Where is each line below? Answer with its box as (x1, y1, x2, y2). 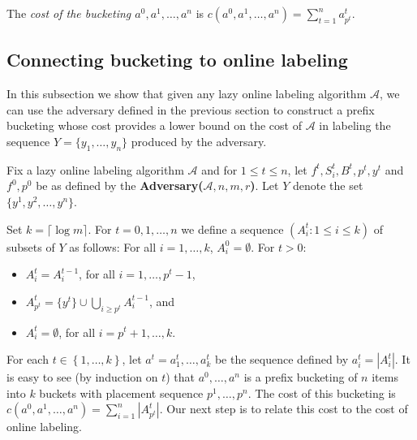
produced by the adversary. (131, 132, 267, 149)
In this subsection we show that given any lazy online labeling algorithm (6, 85, 367, 102)
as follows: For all (69, 238, 157, 255)
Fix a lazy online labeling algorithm (6, 161, 184, 178)
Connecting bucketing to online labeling (6, 47, 348, 72)
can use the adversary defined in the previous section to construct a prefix (6, 101, 375, 118)
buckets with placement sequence (39, 384, 204, 401)
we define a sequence (181, 220, 284, 237)
